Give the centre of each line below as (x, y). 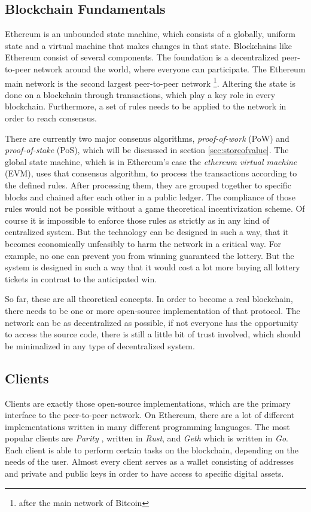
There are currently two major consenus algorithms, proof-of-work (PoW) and (147, 138)
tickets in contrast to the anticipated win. (81, 278)
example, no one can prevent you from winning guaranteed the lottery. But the (150, 255)
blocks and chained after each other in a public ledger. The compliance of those (150, 196)
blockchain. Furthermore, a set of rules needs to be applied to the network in (146, 106)
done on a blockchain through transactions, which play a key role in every (140, 94)
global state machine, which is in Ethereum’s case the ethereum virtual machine (151, 161)
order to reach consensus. (51, 118)
